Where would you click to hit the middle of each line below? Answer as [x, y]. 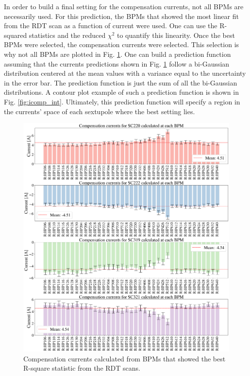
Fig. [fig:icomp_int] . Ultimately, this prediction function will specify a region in [122, 101]
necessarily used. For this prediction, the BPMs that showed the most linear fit [121, 16]
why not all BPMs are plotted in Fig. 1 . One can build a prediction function [117, 54]
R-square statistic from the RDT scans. [82, 368]
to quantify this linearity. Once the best [176, 35]
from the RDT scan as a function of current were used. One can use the [111, 26]
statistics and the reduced [67, 35]
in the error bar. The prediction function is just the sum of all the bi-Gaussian [121, 82]
